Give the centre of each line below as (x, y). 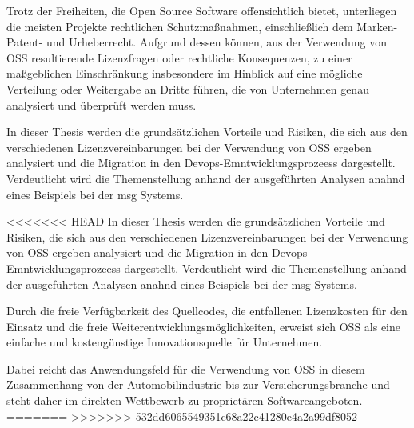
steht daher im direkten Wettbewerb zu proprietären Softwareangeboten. (185, 400)
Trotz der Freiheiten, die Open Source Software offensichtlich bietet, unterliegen (202, 10)
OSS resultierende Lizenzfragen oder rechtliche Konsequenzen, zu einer (179, 57)
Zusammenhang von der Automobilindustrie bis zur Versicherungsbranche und (198, 384)
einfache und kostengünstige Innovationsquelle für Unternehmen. (165, 342)
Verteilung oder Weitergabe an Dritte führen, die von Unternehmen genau (188, 88)
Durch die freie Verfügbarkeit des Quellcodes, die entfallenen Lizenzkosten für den (207, 311)
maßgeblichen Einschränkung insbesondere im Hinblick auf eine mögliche (185, 73)
